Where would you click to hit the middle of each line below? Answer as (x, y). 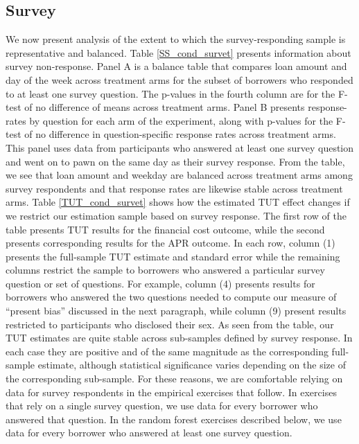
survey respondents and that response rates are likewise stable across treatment (174, 188)
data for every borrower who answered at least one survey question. (149, 433)
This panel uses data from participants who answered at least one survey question (180, 147)
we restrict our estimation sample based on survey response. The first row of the (176, 215)
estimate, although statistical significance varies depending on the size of (192, 365)
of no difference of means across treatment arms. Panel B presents (165, 107)
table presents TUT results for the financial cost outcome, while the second (165, 229)
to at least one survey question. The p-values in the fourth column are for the (170, 93)
